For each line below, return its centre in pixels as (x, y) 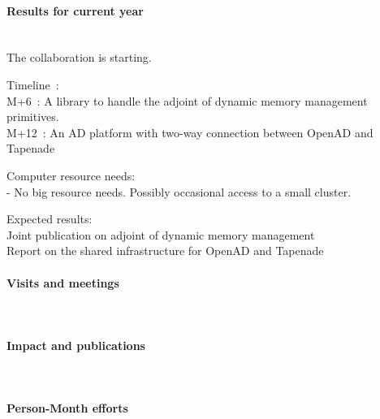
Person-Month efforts (67, 408)
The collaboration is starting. (79, 57)
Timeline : (33, 84)
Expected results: (50, 219)
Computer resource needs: (71, 175)
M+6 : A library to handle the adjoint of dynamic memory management (187, 100)
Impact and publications (76, 345)
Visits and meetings (63, 282)
